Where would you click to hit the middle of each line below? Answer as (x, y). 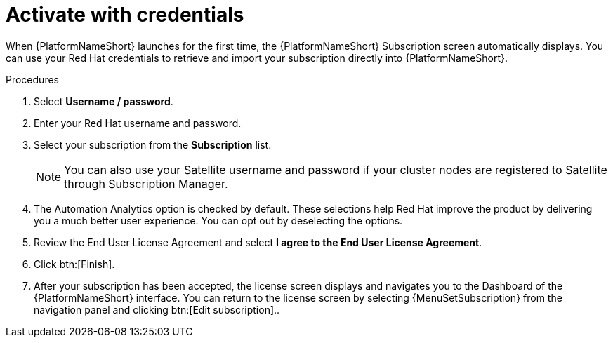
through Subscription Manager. (146, 183)
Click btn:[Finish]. (74, 264)
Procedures (32, 79)
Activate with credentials (125, 15)
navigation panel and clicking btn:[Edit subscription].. (157, 309)
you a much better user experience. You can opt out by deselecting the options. (218, 220)
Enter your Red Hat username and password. (138, 123)
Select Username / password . (104, 101)
